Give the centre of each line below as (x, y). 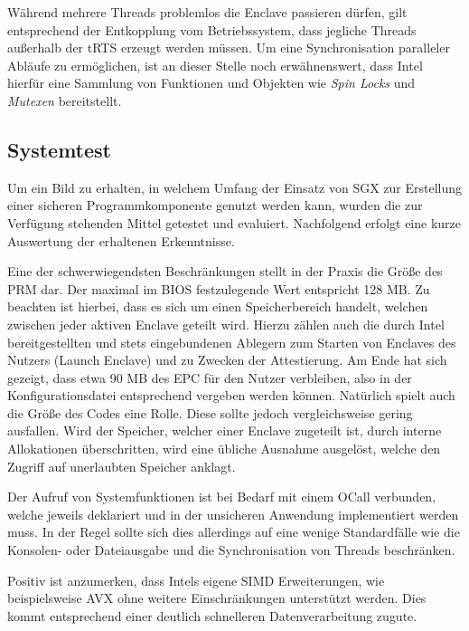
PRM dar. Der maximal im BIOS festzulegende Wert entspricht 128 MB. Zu (219, 288)
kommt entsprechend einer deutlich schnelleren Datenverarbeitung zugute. (212, 615)
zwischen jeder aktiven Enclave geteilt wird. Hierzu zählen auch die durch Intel (226, 324)
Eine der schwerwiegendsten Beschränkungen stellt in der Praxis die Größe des (225, 271)
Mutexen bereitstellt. (65, 100)
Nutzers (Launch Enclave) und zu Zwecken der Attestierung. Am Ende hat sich (227, 360)
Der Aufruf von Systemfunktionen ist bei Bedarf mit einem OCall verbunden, (222, 497)
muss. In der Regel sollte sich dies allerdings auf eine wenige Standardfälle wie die (234, 532)
